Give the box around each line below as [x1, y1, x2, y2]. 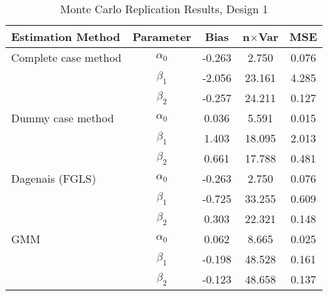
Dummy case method [11, 110, 114, 126]
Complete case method [11, 49, 122, 65]
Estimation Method [11, 28, 120, 44]
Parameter [132, 28, 192, 44]
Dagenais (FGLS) [11, 170, 97, 186]
